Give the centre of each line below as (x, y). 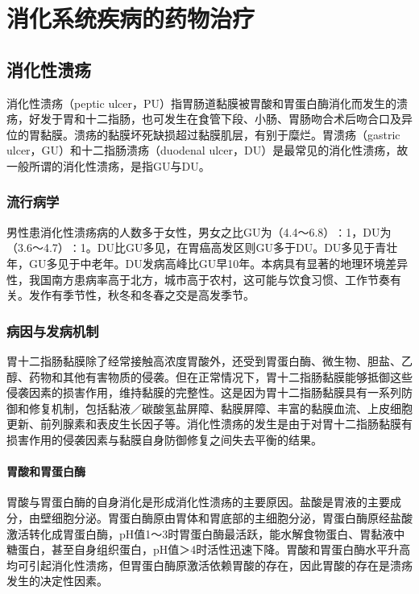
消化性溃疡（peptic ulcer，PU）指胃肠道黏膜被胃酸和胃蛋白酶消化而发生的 (202, 103)
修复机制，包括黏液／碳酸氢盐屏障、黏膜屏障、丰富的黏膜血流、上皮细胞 (220, 408)
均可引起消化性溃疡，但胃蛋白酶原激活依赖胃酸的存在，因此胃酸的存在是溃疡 (209, 565)
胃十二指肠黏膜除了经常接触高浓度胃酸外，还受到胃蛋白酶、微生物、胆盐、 (204, 360)
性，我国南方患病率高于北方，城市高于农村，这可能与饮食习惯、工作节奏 (198, 279)
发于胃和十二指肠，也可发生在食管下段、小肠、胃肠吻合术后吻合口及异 (226, 119)
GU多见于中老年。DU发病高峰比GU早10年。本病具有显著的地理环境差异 (218, 263)
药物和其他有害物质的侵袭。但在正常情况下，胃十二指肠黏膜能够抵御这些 (220, 376)
